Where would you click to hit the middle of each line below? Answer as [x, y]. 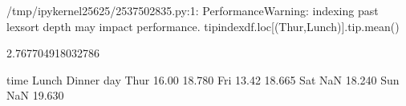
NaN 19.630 [35, 95]
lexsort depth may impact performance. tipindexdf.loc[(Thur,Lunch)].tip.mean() [203, 26]
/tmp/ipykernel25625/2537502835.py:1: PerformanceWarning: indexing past [193, 10]
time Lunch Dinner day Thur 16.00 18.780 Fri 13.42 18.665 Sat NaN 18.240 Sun [203, 79]
